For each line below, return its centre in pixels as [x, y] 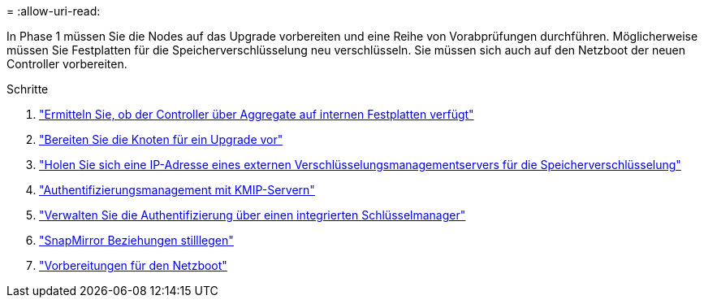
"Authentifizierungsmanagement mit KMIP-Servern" [177, 190]
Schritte [28, 89]
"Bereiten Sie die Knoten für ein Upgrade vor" [161, 139]
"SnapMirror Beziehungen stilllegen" [136, 240]
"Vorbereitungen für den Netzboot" [133, 265]
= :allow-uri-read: [54, 11]
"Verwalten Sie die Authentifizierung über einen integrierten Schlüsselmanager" [253, 215]
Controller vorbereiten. [67, 64]
